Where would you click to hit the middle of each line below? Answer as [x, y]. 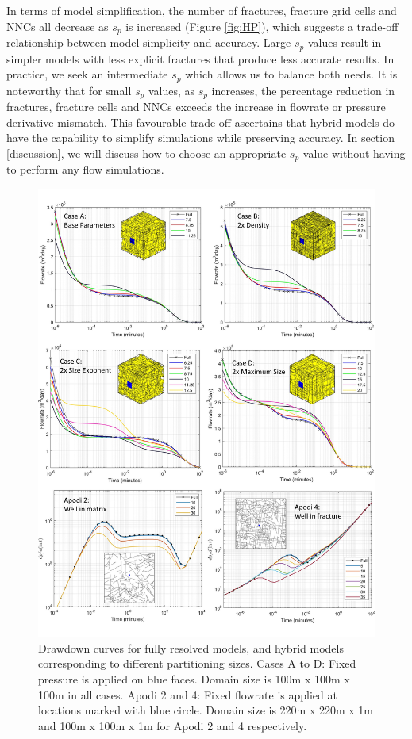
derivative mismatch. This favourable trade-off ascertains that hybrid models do [201, 122]
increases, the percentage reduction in [303, 90]
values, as [171, 90]
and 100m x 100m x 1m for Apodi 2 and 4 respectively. [173, 725]
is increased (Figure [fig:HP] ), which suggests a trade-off [262, 26]
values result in [345, 42]
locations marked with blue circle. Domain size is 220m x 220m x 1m [206, 710]
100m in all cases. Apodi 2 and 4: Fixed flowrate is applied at [188, 694]
